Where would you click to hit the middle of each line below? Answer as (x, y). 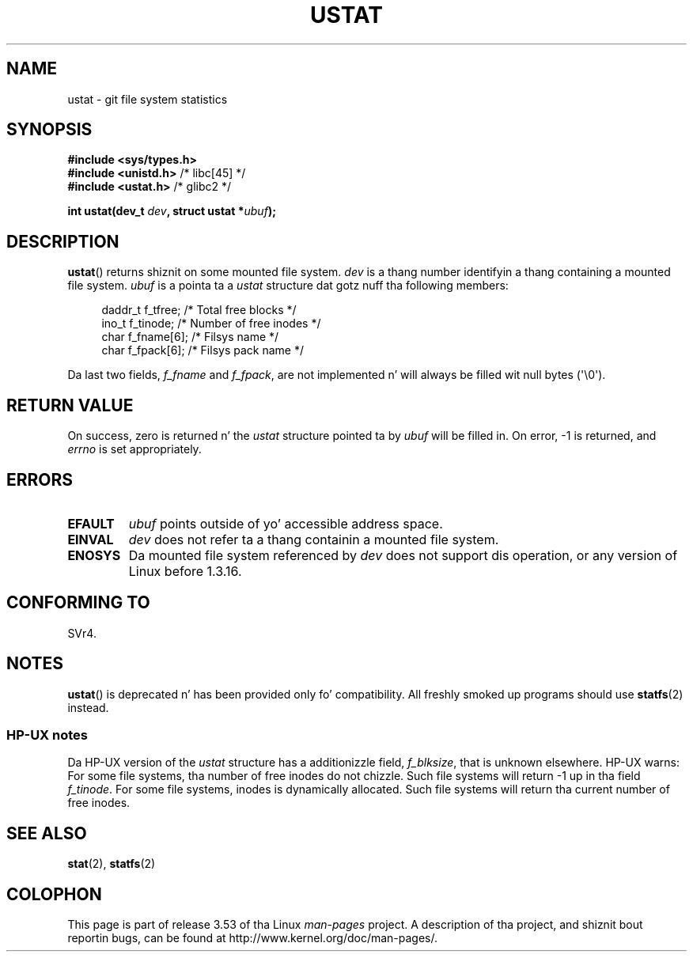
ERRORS (40, 479)
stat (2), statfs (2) (112, 864)
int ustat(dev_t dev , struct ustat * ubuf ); (172, 211)
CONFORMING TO (78, 603)
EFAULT (91, 523)
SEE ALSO (47, 833)
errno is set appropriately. (134, 449)
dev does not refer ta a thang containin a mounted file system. (314, 539)
